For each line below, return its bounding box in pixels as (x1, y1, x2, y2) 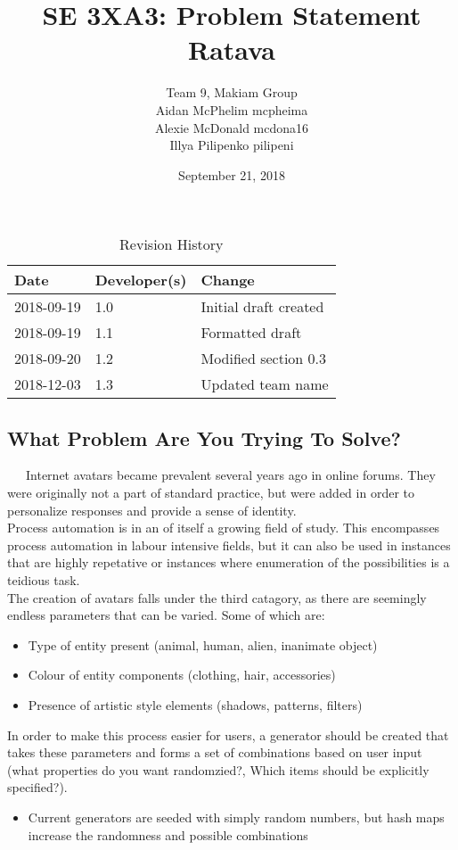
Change (200, 269, 255, 291)
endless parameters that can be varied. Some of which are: (7, 606, 325, 624)
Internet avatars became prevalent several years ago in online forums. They (25, 466, 436, 484)
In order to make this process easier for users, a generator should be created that (7, 725, 449, 744)
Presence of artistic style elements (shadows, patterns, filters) (28, 696, 363, 714)
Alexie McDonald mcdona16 (154, 118, 309, 136)
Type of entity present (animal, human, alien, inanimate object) (28, 635, 378, 654)
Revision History (119, 234, 224, 255)
